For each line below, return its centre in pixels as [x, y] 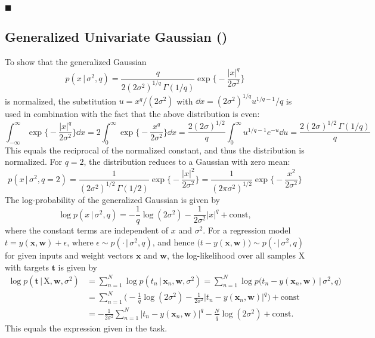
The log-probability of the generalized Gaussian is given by [112, 199]
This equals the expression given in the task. [86, 328]
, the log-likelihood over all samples [232, 255]
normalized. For [33, 162]
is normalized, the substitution [61, 101]
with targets [27, 267]
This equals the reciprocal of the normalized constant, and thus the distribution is [155, 150]
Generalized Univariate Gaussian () [116, 37]
